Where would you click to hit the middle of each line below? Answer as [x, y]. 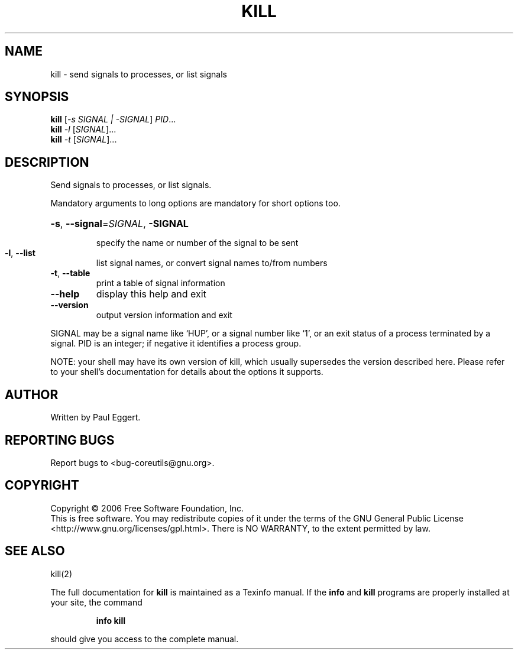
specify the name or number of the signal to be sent [197, 243]
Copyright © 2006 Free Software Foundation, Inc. [147, 508]
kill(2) [61, 574]
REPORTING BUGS [60, 440]
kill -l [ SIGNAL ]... [83, 129]
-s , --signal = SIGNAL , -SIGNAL [119, 224]
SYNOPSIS [37, 97]
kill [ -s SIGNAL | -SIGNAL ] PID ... [113, 119]
